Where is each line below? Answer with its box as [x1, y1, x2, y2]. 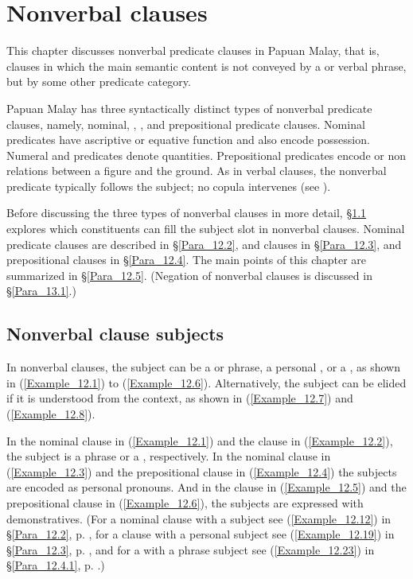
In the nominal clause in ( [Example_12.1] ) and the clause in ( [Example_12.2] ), [6, 432, 393, 449]
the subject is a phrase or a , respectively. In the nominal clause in [6, 448, 331, 464]
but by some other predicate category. [6, 73, 191, 90]
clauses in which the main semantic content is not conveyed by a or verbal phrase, [6, 57, 407, 74]
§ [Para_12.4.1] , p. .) [6, 557, 105, 573]
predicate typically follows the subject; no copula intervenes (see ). [6, 177, 331, 194]
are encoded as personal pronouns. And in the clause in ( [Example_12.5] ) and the [6, 479, 407, 495]
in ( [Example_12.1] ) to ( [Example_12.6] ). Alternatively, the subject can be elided [6, 374, 407, 391]
